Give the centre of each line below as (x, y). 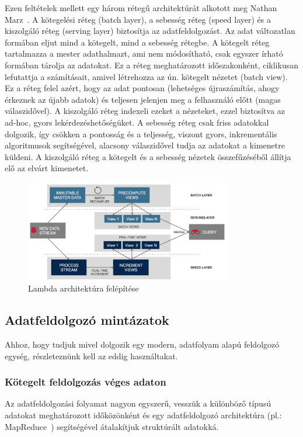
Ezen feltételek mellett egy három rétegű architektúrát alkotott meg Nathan (141, 8)
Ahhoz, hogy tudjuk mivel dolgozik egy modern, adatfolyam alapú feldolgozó (142, 344)
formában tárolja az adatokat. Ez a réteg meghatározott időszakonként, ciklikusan (151, 65)
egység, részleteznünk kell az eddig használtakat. (91, 356)
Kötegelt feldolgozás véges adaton (86, 382)
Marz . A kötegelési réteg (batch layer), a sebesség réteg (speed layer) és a (138, 19)
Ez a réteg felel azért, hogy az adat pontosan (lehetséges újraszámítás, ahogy (142, 88)
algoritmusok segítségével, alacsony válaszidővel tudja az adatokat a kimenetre (145, 145)
